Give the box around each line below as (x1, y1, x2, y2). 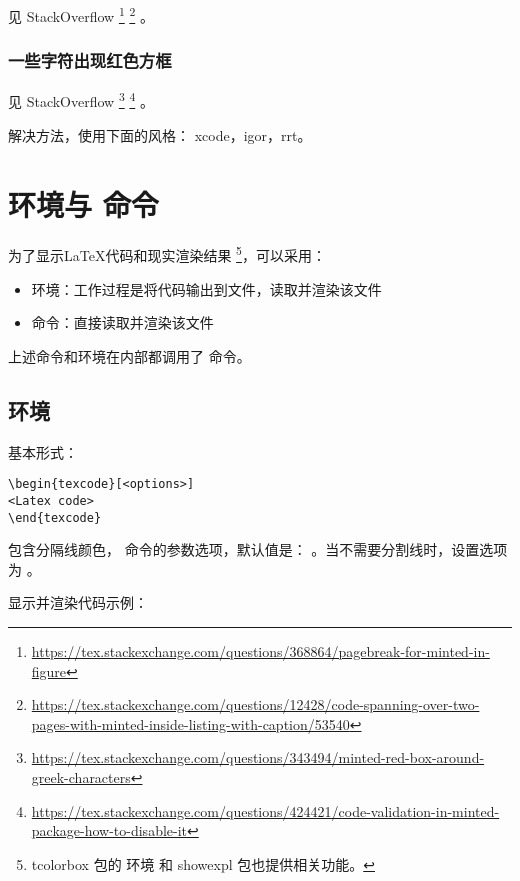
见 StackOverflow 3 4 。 (8, 88, 154, 112)
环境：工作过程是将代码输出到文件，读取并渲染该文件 (31, 278, 382, 299)
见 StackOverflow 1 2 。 (8, 3, 154, 26)
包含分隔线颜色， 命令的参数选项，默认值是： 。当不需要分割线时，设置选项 (8, 539, 508, 560)
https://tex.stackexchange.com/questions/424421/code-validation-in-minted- (31, 800, 500, 821)
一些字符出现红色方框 (8, 48, 172, 73)
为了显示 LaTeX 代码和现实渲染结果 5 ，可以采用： (8, 242, 326, 266)
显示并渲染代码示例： (8, 592, 148, 613)
